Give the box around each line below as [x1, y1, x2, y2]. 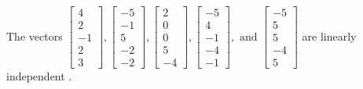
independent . [6, 68, 72, 84]
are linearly [302, 27, 357, 44]
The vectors [6, 27, 63, 44]
